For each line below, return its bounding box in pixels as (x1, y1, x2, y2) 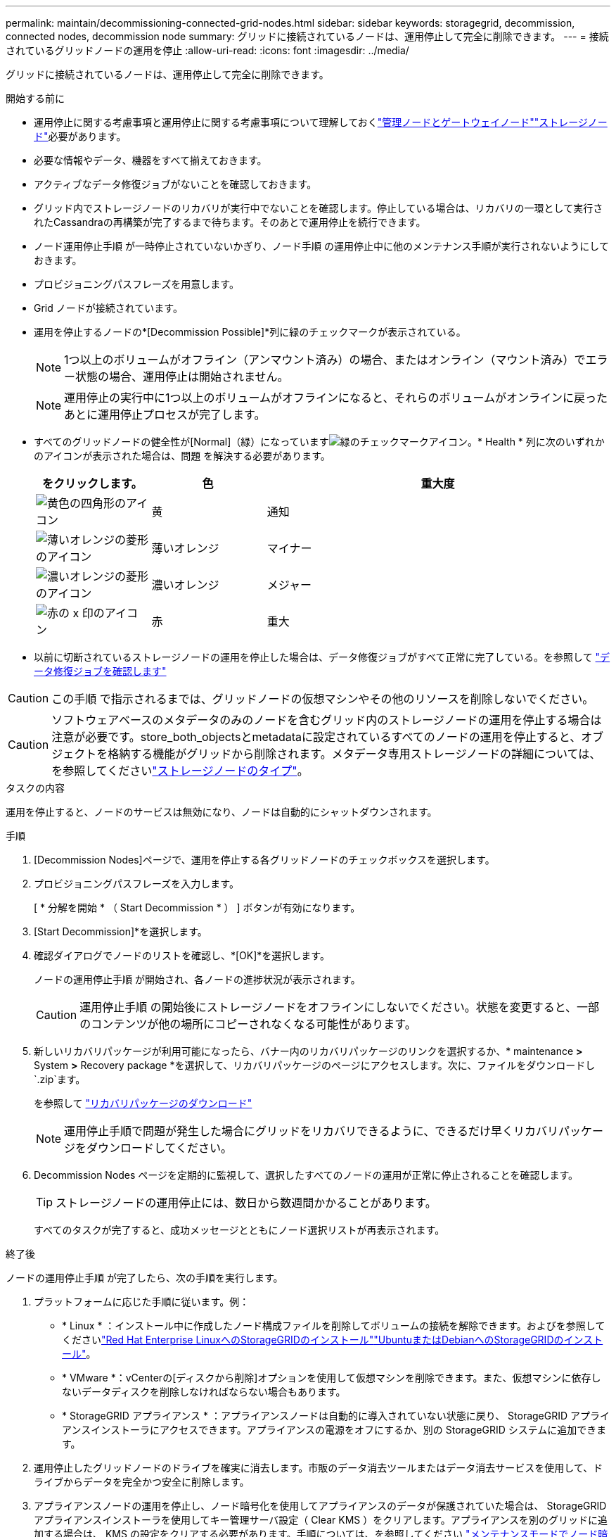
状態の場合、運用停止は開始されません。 (75, 369, 289, 384)
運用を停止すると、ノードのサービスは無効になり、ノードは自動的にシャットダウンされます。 (6, 806, 437, 818)
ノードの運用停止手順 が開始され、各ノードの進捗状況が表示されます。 (34, 973, 361, 985)
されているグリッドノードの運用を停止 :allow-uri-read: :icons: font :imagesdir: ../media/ (6, 44, 409, 56)
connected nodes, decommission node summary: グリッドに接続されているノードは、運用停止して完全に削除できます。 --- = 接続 (6, 30, 609, 42)
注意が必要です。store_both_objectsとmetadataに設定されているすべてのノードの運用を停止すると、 (51, 730, 582, 744)
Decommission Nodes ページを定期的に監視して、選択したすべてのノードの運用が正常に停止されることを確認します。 (34, 1169, 579, 1181)
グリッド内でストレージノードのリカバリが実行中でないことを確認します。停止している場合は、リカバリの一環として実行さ (34, 202, 603, 214)
